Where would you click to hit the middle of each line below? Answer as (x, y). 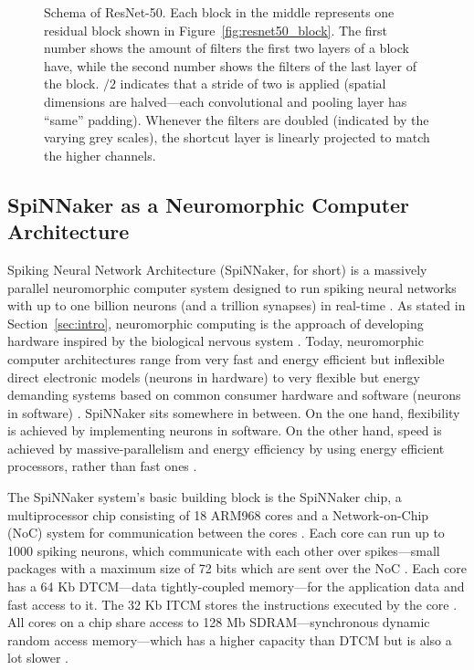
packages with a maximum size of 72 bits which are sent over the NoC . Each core (237, 568)
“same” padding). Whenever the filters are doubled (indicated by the (237, 119)
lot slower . (38, 658)
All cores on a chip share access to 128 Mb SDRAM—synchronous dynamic (219, 622)
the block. (72, 84)
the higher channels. (100, 155)
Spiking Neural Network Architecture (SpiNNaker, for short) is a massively (217, 269)
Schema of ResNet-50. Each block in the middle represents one (219, 12)
